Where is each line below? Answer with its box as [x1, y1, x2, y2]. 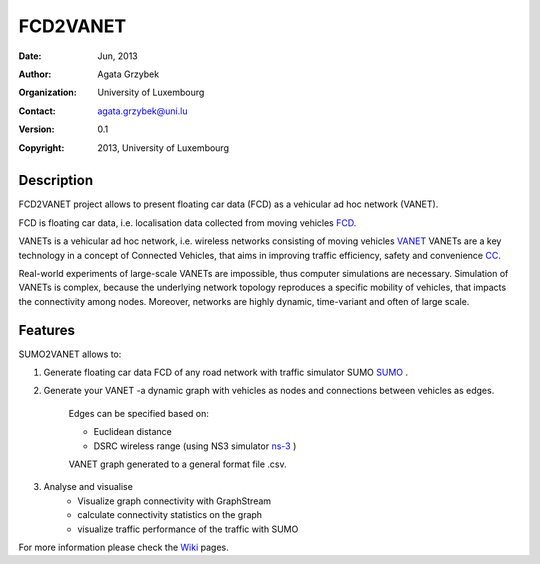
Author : [18, 68, 52, 80]
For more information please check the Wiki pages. [18, 541, 229, 553]
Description [18, 172, 94, 189]
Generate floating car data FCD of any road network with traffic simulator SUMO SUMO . [43, 366, 409, 379]
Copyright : [18, 141, 65, 154]
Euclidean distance [93, 426, 172, 438]
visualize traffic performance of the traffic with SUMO [77, 523, 299, 535]
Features [18, 321, 75, 339]
